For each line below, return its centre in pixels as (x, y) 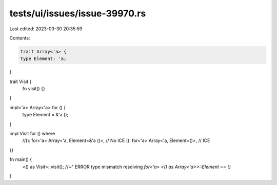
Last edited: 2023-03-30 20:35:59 (46, 29)
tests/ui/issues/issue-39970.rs (78, 13)
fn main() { (21, 159)
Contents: (20, 38)
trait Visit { (21, 81)
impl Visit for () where (32, 134)
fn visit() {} (34, 89)
